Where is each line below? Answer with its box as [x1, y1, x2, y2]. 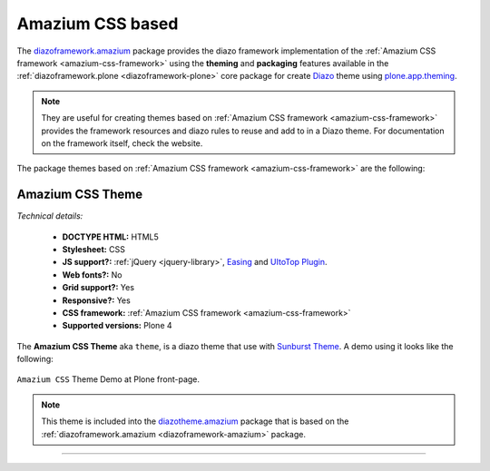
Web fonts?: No [62, 269, 122, 280]
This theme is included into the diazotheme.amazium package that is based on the [41, 416, 349, 427]
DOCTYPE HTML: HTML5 [62, 231, 159, 242]
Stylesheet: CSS [62, 243, 126, 254]
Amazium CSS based [16, 14, 179, 34]
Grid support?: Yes [62, 282, 135, 293]
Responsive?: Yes [62, 295, 131, 306]
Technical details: [16, 211, 83, 221]
